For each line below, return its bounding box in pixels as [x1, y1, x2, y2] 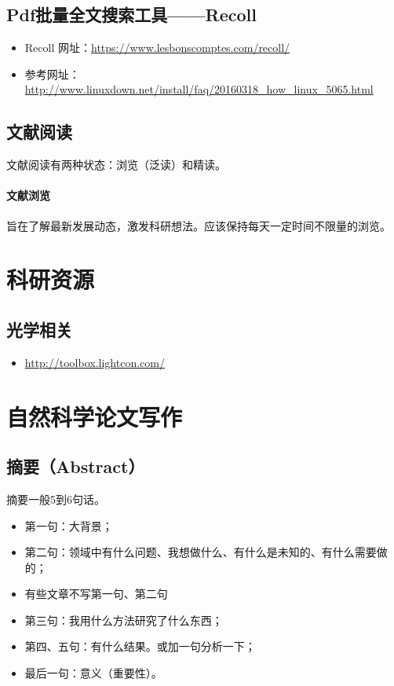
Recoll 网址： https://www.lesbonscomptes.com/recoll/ [24, 39, 290, 56]
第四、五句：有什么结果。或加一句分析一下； [24, 638, 256, 655]
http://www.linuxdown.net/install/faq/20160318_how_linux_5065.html [24, 81, 374, 97]
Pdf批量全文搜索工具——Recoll [6, 2, 257, 27]
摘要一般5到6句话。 [6, 490, 105, 507]
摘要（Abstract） [6, 454, 145, 479]
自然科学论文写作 [6, 400, 183, 432]
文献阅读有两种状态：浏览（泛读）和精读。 [6, 156, 226, 173]
